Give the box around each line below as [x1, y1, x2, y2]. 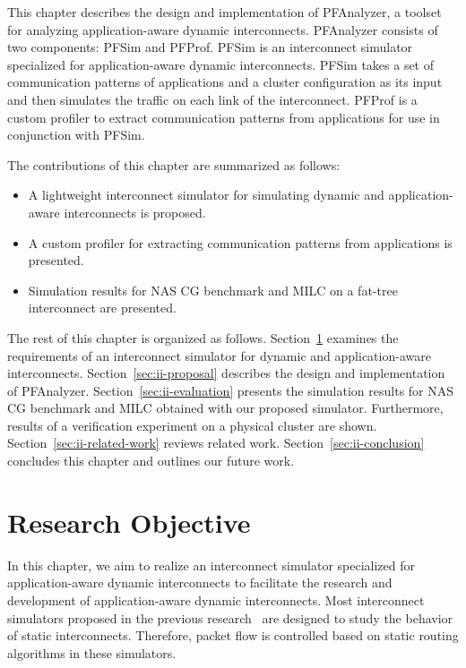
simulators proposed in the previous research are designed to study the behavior [7, 608, 453, 627]
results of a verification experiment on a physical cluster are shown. [7, 415, 377, 434]
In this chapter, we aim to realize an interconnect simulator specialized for [7, 555, 415, 574]
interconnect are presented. [28, 298, 177, 317]
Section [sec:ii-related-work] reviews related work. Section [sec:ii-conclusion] [7, 433, 425, 452]
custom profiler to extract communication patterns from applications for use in [7, 107, 440, 126]
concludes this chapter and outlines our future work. [7, 451, 295, 470]
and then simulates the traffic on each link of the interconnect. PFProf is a [7, 90, 418, 108]
